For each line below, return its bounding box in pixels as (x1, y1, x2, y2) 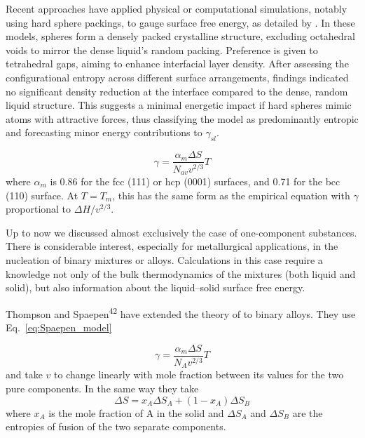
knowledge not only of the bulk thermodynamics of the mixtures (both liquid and (6, 266, 356, 281)
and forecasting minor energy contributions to (6, 125, 202, 140)
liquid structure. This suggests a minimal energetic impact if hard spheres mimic (6, 98, 352, 112)
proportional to (6, 201, 71, 216)
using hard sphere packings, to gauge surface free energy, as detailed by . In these (6, 15, 355, 29)
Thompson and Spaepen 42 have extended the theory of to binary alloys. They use (6, 304, 356, 321)
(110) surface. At (6, 187, 78, 202)
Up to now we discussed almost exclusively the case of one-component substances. (6, 225, 357, 239)
